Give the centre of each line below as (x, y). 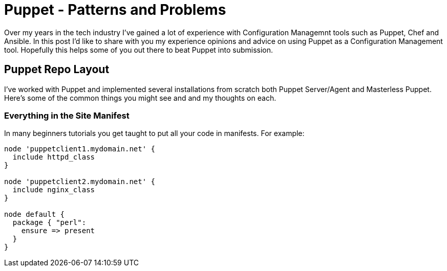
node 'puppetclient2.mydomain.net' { (80, 182)
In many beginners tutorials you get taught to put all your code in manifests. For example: (154, 133)
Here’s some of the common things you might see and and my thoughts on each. (140, 98)
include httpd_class (54, 157)
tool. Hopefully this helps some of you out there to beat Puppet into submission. (139, 50)
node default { (35, 214)
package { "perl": (49, 223)
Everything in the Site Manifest (67, 115)
